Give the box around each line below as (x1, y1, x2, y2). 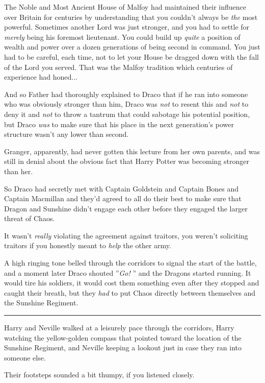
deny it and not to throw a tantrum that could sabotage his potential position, (4, 108, 250, 119)
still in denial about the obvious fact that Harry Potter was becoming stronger (4, 156, 249, 166)
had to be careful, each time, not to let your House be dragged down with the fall (4, 51, 259, 62)
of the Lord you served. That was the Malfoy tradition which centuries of (4, 61, 233, 72)
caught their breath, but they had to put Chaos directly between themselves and (4, 287, 256, 298)
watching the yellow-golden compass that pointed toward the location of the (4, 332, 242, 343)
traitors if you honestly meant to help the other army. (4, 240, 171, 251)
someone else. (4, 352, 46, 363)
